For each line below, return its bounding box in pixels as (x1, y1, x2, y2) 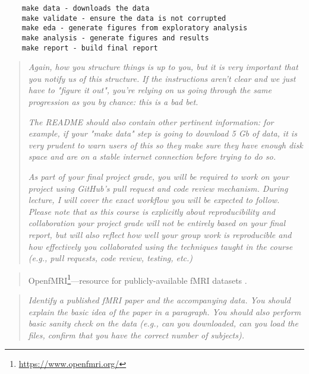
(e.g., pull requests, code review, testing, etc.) (28, 252, 193, 264)
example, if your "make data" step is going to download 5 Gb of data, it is (28, 127, 297, 140)
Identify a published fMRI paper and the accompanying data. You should (28, 294, 291, 306)
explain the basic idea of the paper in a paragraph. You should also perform (28, 305, 301, 318)
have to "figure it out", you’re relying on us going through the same (28, 84, 272, 96)
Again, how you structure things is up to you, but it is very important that (28, 61, 298, 73)
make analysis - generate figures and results (21, 33, 209, 42)
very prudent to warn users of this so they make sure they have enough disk (28, 138, 303, 151)
